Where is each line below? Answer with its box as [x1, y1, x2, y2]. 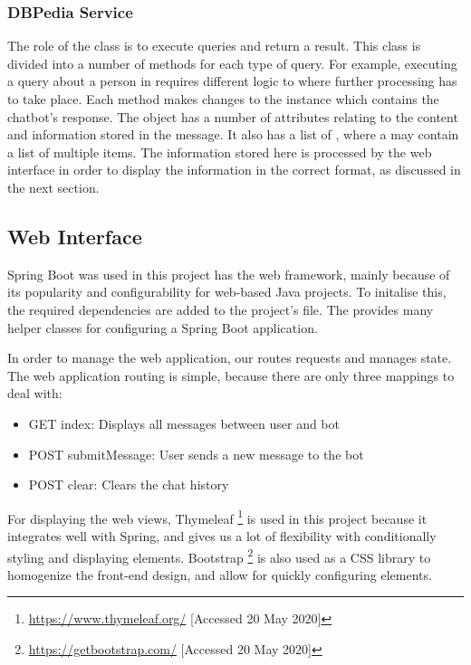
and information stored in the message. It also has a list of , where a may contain [7, 125, 459, 144]
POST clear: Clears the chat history [28, 475, 229, 494]
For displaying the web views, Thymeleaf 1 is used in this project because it [7, 506, 428, 527]
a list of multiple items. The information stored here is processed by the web [7, 142, 432, 161]
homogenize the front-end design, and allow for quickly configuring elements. [7, 565, 432, 584]
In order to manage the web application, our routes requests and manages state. [7, 348, 452, 367]
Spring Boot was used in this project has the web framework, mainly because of [7, 264, 450, 283]
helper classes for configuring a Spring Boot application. [7, 318, 318, 337]
